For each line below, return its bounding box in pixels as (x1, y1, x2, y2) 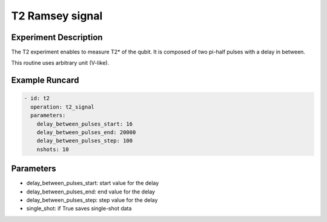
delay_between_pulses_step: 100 (36, 137, 133, 144)
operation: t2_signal (30, 103, 95, 110)
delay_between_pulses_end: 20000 (36, 129, 136, 136)
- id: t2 (24, 95, 50, 102)
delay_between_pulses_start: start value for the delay (26, 180, 159, 187)
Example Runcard (11, 75, 79, 86)
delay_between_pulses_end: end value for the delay (26, 188, 156, 195)
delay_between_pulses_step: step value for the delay (26, 197, 158, 204)
